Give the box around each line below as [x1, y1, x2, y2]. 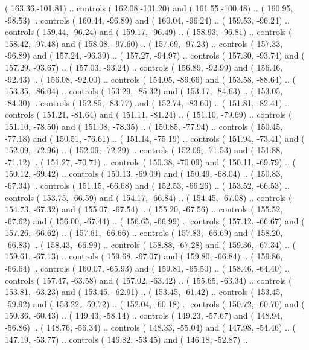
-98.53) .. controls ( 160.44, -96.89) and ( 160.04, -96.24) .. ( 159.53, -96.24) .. [5, 13, 290, 26]
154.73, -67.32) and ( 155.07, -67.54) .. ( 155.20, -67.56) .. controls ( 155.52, [5, 203, 283, 215]
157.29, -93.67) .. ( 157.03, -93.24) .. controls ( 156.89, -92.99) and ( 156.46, [5, 60, 283, 73]
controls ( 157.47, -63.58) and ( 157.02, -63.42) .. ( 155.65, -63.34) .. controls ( [5, 273, 292, 286]
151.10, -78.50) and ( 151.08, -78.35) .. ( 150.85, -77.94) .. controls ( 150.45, [5, 119, 283, 132]
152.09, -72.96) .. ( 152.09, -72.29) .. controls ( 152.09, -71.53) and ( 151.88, [5, 144, 283, 156]
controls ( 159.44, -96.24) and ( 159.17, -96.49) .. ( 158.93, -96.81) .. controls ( [5, 25, 292, 38]
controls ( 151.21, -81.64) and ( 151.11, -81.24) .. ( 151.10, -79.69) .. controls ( [5, 108, 292, 121]
